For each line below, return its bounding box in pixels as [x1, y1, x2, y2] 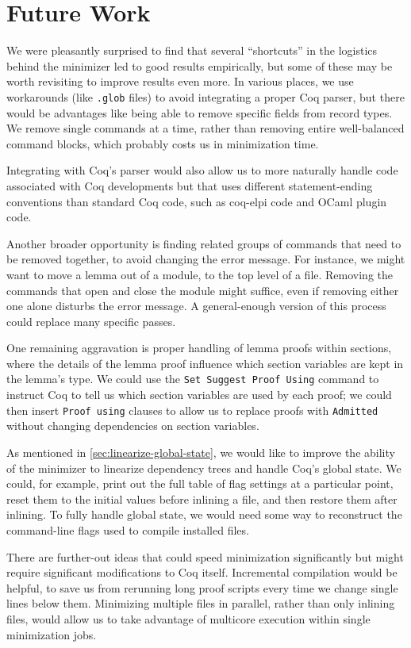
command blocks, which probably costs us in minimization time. [6, 135, 319, 151]
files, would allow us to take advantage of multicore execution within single [6, 610, 371, 627]
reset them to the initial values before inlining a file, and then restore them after [6, 490, 398, 507]
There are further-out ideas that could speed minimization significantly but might [6, 548, 404, 565]
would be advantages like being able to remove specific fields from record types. [6, 104, 393, 121]
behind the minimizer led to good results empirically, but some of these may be [6, 57, 393, 74]
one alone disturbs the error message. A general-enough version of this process [6, 297, 386, 314]
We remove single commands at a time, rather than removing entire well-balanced [6, 120, 405, 136]
